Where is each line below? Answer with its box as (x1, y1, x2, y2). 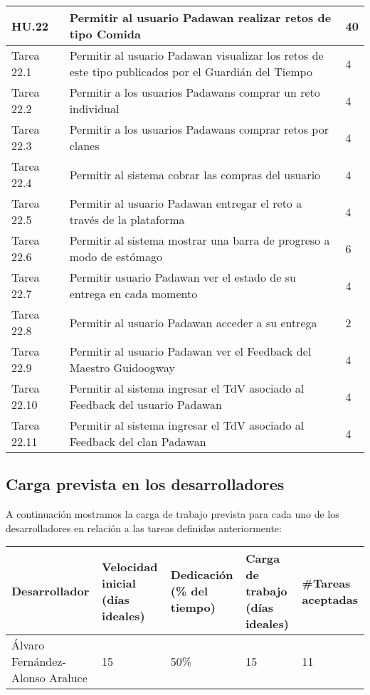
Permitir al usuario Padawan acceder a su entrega (69, 314, 317, 331)
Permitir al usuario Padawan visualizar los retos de (69, 47, 324, 63)
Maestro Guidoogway (69, 359, 175, 376)
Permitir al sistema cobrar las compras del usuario (69, 166, 321, 183)
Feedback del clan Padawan (69, 433, 206, 450)
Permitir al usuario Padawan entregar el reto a (69, 195, 302, 211)
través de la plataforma (69, 211, 185, 228)
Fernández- (11, 653, 66, 670)
